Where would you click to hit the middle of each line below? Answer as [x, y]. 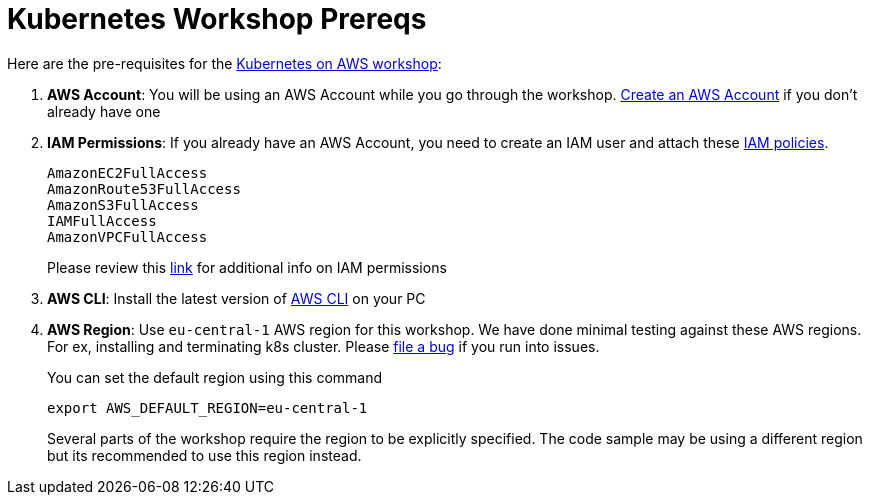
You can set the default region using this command [215, 377]
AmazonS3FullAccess [123, 204]
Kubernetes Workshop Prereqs [217, 19]
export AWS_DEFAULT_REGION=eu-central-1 [207, 407]
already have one [104, 111]
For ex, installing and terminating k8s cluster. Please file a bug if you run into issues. [323, 346]
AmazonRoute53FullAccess [144, 188]
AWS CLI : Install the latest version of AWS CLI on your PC [236, 298]
